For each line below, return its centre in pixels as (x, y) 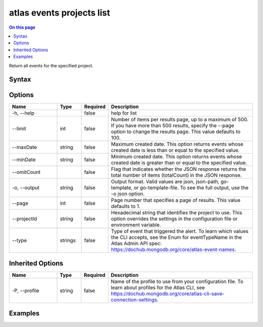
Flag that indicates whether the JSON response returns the (179, 169)
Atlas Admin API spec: (136, 244)
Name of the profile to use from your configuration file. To (177, 281)
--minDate (24, 160)
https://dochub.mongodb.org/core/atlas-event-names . (174, 250)
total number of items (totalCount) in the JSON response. (177, 175)
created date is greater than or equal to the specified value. (179, 163)
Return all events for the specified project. (51, 65)
